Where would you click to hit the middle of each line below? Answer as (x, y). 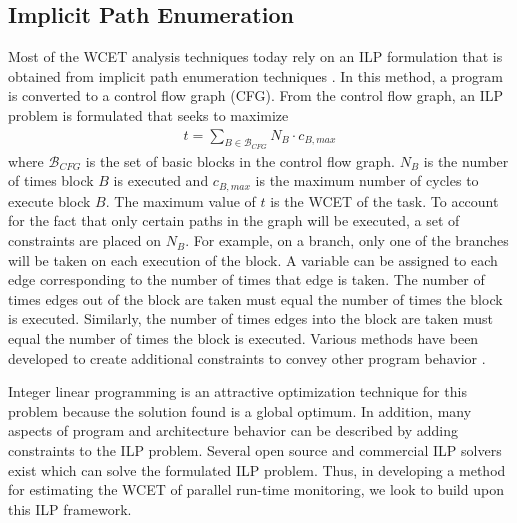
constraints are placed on (85, 240)
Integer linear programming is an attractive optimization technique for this (237, 391)
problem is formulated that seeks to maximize (148, 114)
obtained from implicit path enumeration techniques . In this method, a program (256, 75)
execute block (49, 200)
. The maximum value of (180, 200)
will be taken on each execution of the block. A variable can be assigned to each (253, 259)
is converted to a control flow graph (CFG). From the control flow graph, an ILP (256, 95)
